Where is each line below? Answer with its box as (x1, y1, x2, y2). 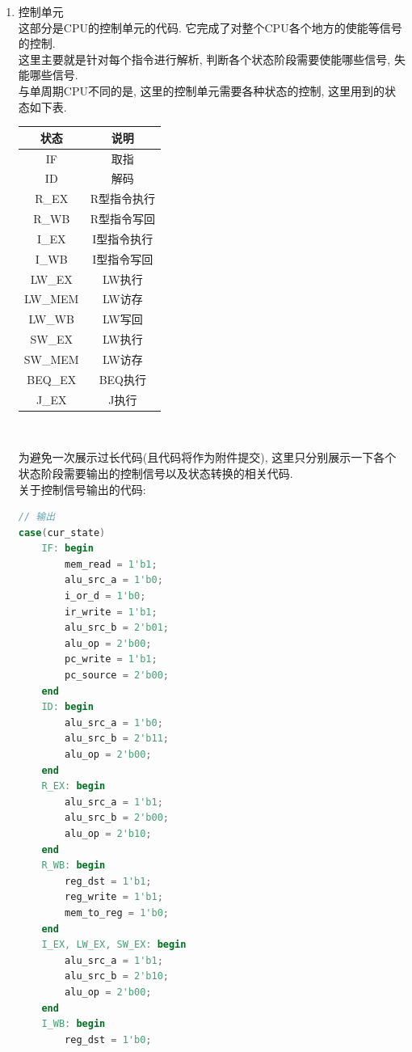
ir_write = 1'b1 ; (65, 606, 158, 618)
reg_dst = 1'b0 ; (65, 1033, 152, 1046)
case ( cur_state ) (18, 526, 106, 539)
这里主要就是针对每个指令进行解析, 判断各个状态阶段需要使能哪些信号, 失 (18, 50, 406, 67)
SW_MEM (23, 350, 79, 367)
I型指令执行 (92, 230, 153, 247)
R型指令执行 (90, 190, 155, 207)
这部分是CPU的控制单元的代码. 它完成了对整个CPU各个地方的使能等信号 (18, 19, 402, 36)
